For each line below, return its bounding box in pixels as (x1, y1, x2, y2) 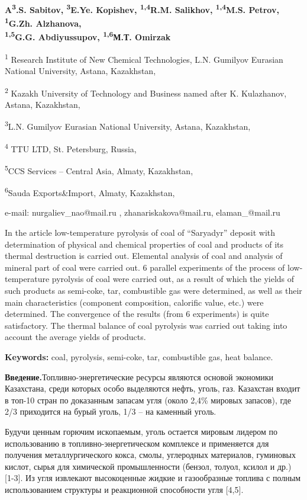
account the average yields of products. (5, 331, 146, 343)
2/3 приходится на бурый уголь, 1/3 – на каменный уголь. (5, 405, 216, 418)
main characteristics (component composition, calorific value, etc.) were (5, 296, 264, 308)
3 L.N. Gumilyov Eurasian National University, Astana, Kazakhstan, (5, 118, 251, 133)
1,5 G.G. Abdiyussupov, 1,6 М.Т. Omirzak (5, 29, 171, 43)
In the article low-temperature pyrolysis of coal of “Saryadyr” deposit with (5, 226, 276, 239)
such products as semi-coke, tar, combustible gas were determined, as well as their (5, 284, 302, 296)
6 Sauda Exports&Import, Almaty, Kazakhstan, (5, 185, 175, 198)
